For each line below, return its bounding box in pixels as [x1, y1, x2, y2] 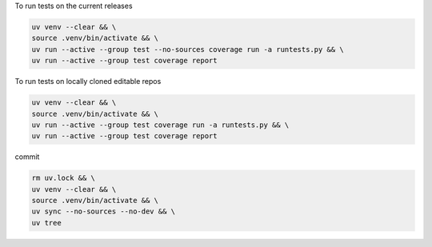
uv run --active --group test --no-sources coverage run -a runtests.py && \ [31, 45, 344, 54]
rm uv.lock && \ [31, 173, 96, 183]
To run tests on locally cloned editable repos [14, 77, 162, 86]
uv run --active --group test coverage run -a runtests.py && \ [31, 120, 290, 129]
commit [14, 152, 40, 161]
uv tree [31, 218, 62, 227]
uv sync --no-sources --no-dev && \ [31, 207, 176, 216]
